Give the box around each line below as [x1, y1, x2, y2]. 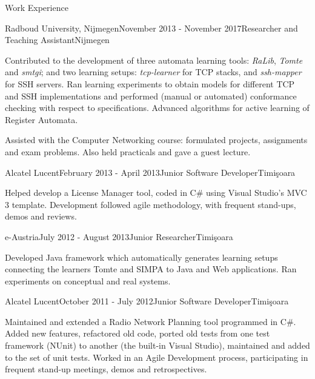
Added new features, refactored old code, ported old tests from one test [5, 327, 270, 340]
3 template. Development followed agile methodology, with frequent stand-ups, [5, 198, 296, 210]
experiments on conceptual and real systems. [5, 274, 171, 287]
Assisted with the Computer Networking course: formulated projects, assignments [5, 133, 308, 146]
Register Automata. [5, 113, 78, 126]
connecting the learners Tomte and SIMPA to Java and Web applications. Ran [5, 263, 297, 275]
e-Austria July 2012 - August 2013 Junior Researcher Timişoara [5, 230, 233, 243]
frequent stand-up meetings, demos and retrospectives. [5, 363, 207, 375]
